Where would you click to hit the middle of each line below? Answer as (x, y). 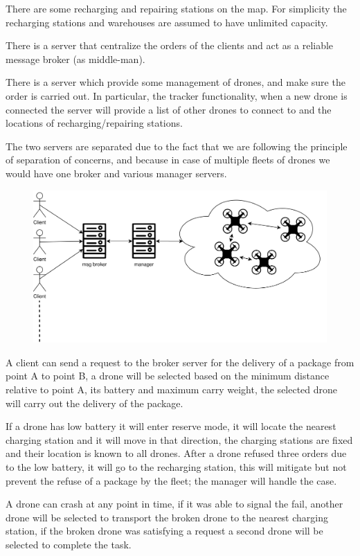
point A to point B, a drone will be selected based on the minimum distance (168, 376)
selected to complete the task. (69, 544)
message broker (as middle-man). (75, 59)
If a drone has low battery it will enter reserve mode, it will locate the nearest (171, 426)
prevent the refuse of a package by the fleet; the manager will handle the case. (171, 480)
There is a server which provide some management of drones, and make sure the (175, 82)
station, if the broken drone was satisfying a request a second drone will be (164, 531)
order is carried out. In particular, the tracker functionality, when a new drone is (177, 95)
